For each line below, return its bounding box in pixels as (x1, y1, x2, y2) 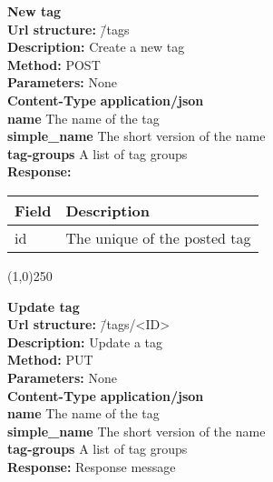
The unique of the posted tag (65, 226, 251, 248)
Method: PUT (7, 350, 93, 369)
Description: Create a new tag (7, 37, 185, 56)
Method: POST (7, 55, 101, 74)
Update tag (7, 296, 80, 316)
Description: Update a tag (7, 332, 163, 351)
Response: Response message (7, 457, 176, 476)
